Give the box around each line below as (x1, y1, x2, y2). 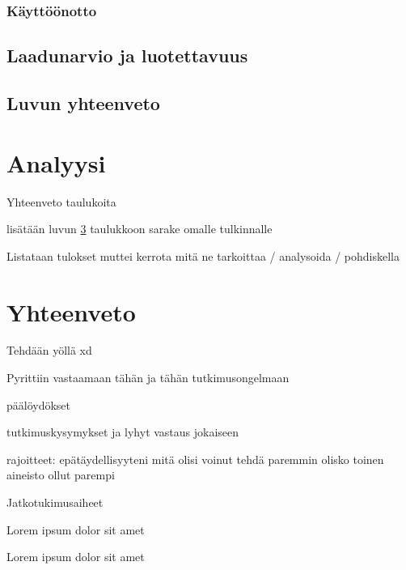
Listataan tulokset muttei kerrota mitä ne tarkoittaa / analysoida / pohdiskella (6, 247, 400, 264)
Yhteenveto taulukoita (6, 193, 116, 210)
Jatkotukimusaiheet (6, 494, 104, 510)
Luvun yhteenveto (6, 91, 160, 116)
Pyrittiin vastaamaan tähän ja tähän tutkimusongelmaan (6, 369, 290, 386)
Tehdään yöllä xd (6, 342, 92, 359)
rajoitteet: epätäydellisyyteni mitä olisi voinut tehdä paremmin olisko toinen (6, 450, 384, 467)
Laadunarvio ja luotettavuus (6, 43, 248, 68)
